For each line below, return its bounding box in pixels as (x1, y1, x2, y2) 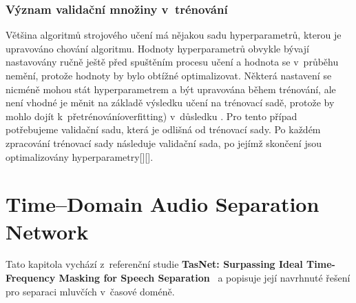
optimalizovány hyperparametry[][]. (6, 149, 154, 164)
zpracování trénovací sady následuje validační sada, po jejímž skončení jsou (6, 135, 322, 150)
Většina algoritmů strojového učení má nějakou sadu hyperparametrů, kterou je (6, 28, 342, 42)
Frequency (6, 271, 56, 285)
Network (6, 217, 89, 245)
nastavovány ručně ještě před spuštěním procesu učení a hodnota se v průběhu (6, 55, 339, 69)
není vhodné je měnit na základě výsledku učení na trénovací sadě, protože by (6, 95, 335, 110)
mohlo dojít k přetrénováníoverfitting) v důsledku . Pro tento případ (6, 108, 297, 123)
